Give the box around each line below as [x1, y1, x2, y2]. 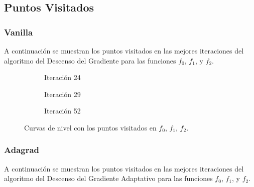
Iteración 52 [44, 105, 81, 116]
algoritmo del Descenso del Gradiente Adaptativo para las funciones [4, 173, 213, 183]
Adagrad [4, 143, 40, 156]
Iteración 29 [44, 88, 81, 99]
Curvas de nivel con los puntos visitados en [24, 122, 157, 132]
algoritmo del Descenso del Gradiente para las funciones [4, 55, 176, 65]
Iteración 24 [44, 72, 81, 82]
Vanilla [4, 25, 33, 38]
